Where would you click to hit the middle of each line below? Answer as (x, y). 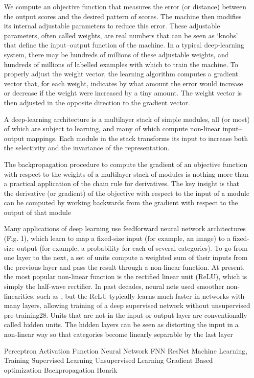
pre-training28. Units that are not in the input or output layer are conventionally (126, 315)
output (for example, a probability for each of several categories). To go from (132, 248)
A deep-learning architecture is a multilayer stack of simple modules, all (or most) (127, 119)
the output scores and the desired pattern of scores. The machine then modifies (123, 16)
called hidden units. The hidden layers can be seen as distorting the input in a (121, 324)
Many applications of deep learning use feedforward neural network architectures (125, 228)
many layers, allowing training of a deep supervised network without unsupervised (127, 305)
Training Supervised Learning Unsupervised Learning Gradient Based (108, 360)
